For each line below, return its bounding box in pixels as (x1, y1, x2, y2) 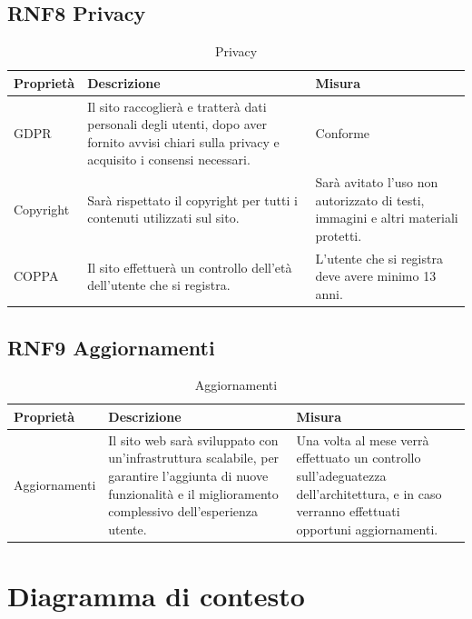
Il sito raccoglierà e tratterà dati (87, 96, 267, 115)
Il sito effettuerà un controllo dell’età (87, 257, 292, 276)
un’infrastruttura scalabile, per (108, 448, 280, 467)
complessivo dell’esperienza (108, 502, 259, 521)
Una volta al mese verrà (296, 430, 429, 449)
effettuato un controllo (296, 448, 421, 467)
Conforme (315, 124, 370, 143)
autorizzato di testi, (315, 190, 425, 209)
